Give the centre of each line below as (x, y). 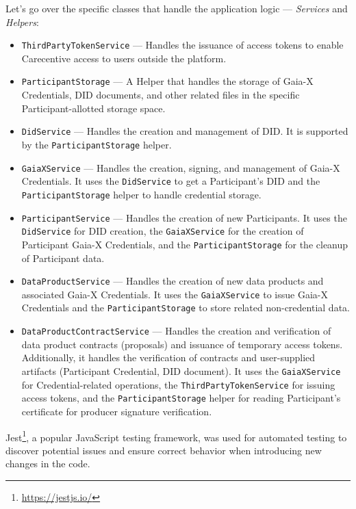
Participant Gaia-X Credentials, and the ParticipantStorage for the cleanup (185, 244)
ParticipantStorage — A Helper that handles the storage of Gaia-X (167, 81)
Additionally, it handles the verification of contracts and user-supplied (168, 357)
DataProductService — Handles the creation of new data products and (173, 281)
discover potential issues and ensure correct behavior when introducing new (164, 450)
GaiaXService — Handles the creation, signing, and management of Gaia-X (181, 167)
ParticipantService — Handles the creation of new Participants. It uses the (184, 217)
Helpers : (22, 22)
